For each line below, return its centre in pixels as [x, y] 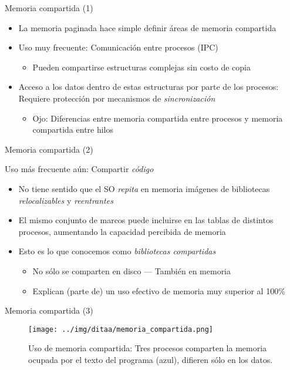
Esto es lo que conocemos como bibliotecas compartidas [117, 251]
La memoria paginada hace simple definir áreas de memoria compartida [147, 27]
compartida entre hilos [73, 129]
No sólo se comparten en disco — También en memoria [132, 270]
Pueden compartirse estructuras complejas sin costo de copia [141, 67]
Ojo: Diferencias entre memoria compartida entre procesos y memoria [158, 118]
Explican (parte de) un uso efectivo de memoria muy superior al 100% [159, 290]
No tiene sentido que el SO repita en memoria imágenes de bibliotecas [144, 188]
